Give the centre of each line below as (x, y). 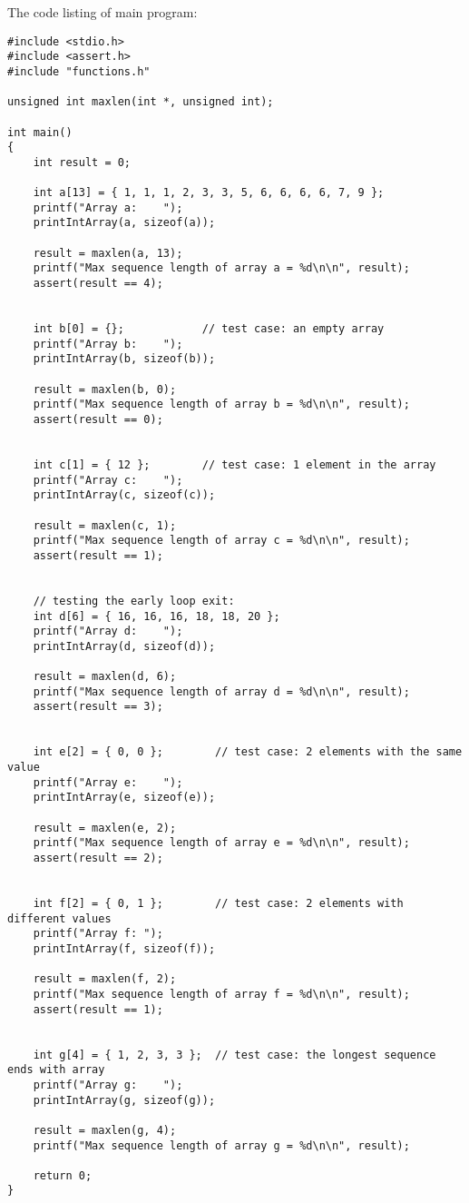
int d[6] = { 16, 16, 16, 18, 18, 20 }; (156, 616)
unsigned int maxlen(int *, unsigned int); (141, 102)
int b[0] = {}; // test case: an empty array (209, 329)
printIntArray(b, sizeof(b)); (124, 359)
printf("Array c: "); (108, 480)
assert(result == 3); (98, 707)
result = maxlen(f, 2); (105, 979)
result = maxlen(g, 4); (105, 1130)
